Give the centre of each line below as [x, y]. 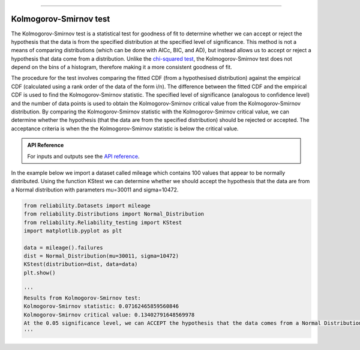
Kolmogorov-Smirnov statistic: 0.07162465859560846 [101, 306]
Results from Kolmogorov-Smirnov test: [82, 298]
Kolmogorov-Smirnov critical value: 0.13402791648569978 [109, 315]
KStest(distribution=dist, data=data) [81, 264]
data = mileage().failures [63, 247]
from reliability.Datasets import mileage [87, 205]
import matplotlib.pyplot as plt [73, 231]
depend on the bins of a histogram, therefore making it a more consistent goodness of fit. [121, 67]
